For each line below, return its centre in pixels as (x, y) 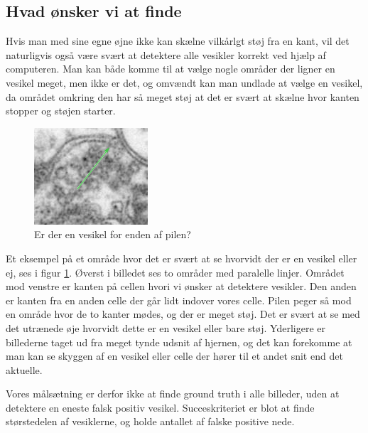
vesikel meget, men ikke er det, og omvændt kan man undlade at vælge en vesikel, (184, 82)
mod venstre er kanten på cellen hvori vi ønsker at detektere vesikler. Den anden (181, 286)
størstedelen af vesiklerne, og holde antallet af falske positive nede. (150, 421)
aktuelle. (24, 369)
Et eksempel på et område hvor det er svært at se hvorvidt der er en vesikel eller (182, 258)
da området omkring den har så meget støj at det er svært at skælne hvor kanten (183, 96)
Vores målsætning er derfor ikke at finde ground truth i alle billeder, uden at (173, 394)
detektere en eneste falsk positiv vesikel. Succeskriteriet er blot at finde (160, 407)
